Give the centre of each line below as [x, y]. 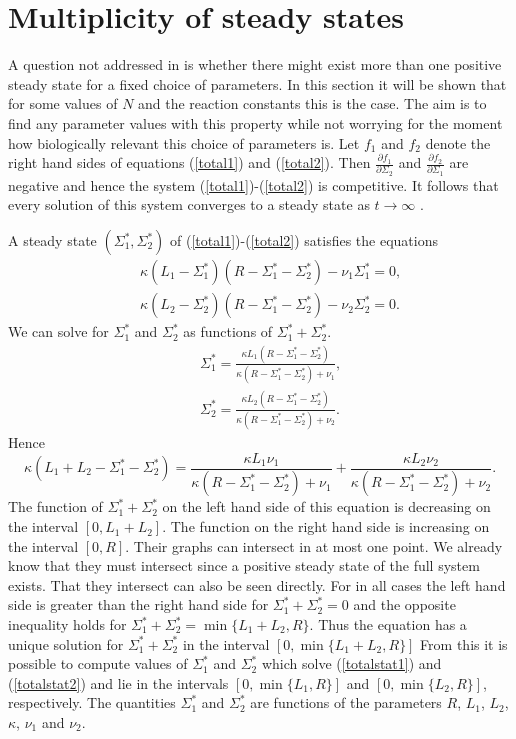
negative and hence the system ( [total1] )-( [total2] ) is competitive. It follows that [253, 184]
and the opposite [404, 604]
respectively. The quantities [92, 702]
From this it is [464, 643]
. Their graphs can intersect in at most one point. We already [314, 545]
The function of [55, 506]
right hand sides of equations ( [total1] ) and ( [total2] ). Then [189, 162]
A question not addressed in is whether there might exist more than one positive [255, 64]
